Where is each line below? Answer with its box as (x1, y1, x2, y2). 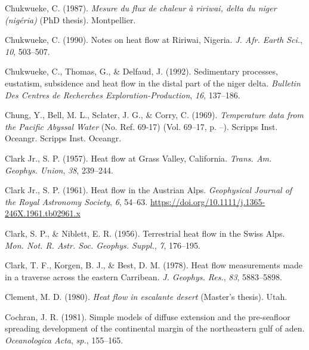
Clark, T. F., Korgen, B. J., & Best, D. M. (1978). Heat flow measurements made (5, 259, 303, 271)
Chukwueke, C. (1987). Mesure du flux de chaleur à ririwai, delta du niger (5, 2, 277, 14)
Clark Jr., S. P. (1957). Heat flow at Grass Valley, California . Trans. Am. (5, 151, 272, 164)
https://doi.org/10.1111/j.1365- (150, 195, 265, 207)
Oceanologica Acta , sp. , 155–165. (5, 334, 123, 346)
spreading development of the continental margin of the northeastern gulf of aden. (5, 322, 305, 334)
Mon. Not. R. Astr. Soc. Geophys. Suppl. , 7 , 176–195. (5, 239, 200, 251)
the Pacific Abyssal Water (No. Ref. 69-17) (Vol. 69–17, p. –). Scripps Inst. (5, 120, 278, 132)
